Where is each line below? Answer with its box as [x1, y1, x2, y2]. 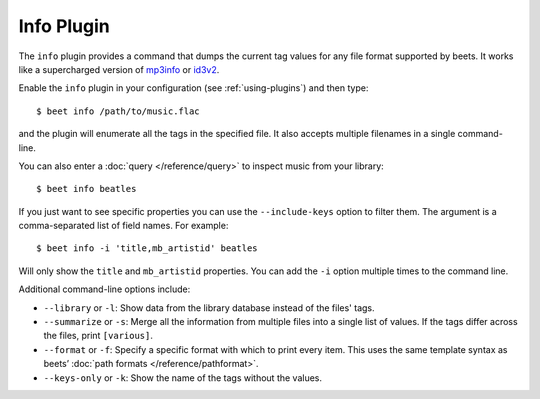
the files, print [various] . [43, 330, 154, 342]
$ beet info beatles [36, 183, 137, 195]
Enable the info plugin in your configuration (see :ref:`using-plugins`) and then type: [18, 82, 369, 94]
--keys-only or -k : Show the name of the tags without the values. [43, 371, 323, 384]
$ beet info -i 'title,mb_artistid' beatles [36, 243, 259, 254]
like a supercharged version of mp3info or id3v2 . [18, 63, 220, 75]
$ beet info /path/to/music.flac [36, 105, 200, 117]
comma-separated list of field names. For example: [18, 220, 229, 232]
